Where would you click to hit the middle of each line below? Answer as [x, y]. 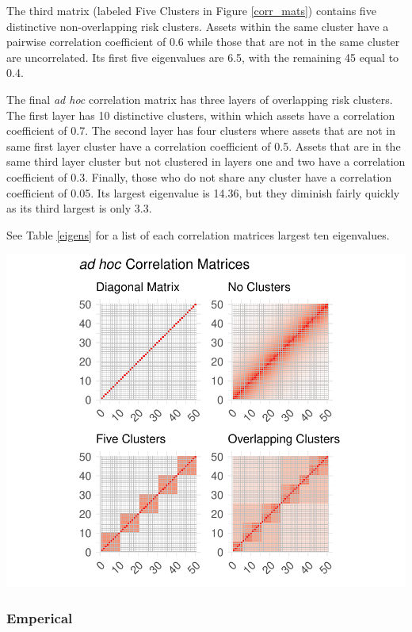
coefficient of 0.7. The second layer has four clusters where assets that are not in [201, 130]
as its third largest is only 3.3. [79, 208]
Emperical [40, 617]
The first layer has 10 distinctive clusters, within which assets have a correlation [201, 115]
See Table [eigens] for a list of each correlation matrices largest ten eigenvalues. [198, 234]
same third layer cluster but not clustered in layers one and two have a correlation [206, 161]
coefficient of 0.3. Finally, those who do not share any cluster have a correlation [199, 176]
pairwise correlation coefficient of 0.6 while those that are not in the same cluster [203, 42]
